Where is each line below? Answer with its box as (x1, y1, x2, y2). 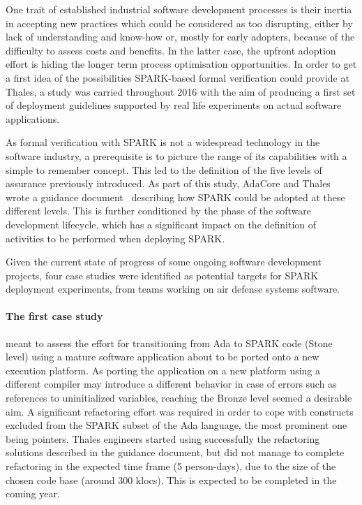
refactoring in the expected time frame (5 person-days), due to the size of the (6, 459, 336, 474)
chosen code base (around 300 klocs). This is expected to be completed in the (6, 472, 337, 487)
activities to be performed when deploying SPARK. (6, 230, 225, 245)
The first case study (6, 309, 103, 323)
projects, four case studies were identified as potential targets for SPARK (6, 268, 319, 282)
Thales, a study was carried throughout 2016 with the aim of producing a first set (6, 84, 356, 98)
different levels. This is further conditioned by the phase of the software (6, 203, 312, 218)
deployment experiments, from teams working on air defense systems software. (6, 281, 340, 296)
